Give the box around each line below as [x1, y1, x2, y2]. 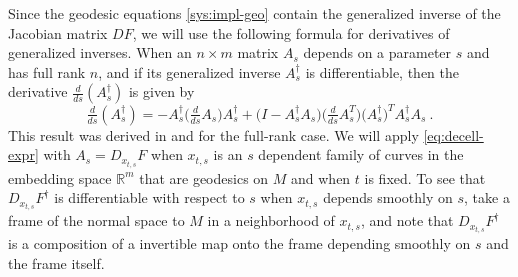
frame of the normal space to [8, 210, 185, 231]
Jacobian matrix [8, 22, 108, 43]
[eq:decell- [423, 124, 484, 145]
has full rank [8, 61, 86, 82]
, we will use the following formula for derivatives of [132, 22, 450, 43]
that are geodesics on [139, 167, 269, 188]
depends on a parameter [303, 42, 452, 63]
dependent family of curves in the [258, 144, 464, 165]
